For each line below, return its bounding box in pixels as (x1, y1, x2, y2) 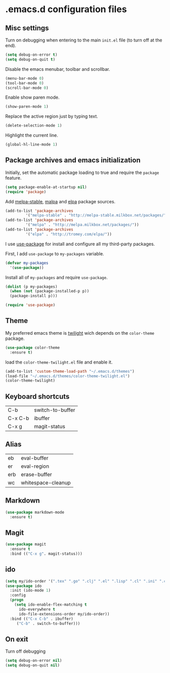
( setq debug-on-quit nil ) (5, 663, 60, 668)
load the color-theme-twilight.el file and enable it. (5, 359, 113, 365)
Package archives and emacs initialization (5, 156, 141, 165)
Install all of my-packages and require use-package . (5, 274, 108, 280)
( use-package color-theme (5, 345, 60, 350)
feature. (5, 174, 22, 181)
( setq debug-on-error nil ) (5, 658, 62, 663)
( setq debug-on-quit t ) (5, 57, 56, 62)
